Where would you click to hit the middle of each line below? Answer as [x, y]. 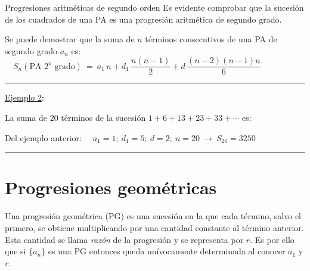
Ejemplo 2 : [24, 97]
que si [15, 251]
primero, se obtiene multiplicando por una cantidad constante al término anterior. [154, 227]
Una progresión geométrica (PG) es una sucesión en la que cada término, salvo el [153, 216]
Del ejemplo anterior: [43, 137]
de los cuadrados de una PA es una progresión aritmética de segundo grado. [143, 19]
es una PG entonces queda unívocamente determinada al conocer [167, 251]
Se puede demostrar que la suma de [70, 39]
